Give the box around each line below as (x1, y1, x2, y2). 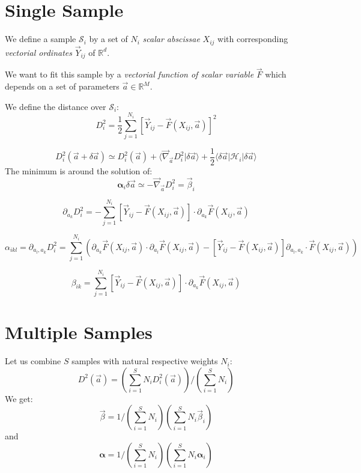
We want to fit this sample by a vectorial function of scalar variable (5, 68, 254, 81)
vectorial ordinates (5, 46, 72, 58)
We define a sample (5, 32, 76, 45)
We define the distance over (5, 100, 106, 112)
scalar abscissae (142, 32, 200, 45)
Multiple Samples (5, 320, 153, 344)
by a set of (89, 32, 128, 45)
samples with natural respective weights (71, 355, 218, 367)
